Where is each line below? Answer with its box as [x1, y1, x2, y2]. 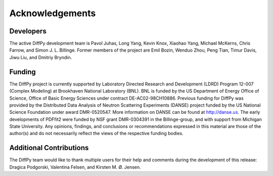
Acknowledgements [9, 8, 96, 19]
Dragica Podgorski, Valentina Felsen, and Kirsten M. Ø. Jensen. [9, 164, 141, 170]
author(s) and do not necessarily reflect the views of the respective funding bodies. [9, 130, 184, 137]
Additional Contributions [9, 144, 89, 152]
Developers [9, 27, 47, 35]
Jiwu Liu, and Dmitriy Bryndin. [9, 54, 72, 60]
